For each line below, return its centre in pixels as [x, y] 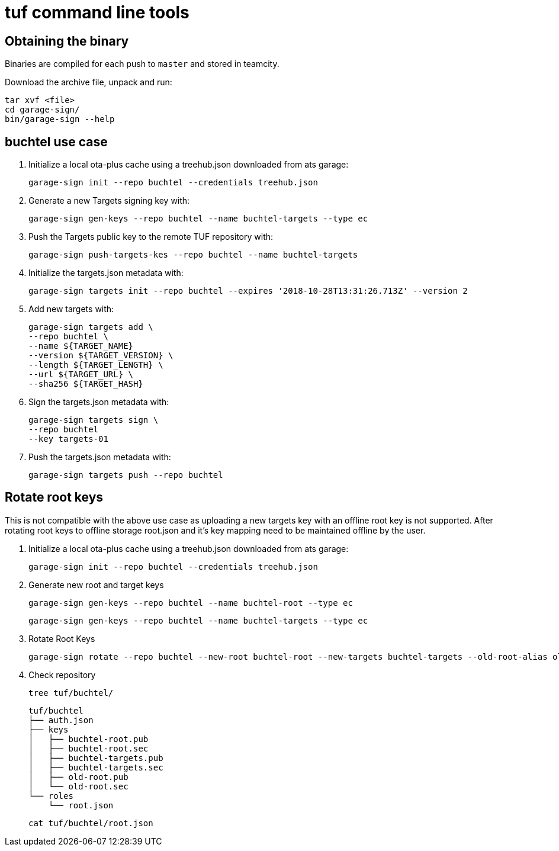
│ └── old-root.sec [78, 786]
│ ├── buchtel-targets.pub [96, 758]
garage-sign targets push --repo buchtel [126, 475]
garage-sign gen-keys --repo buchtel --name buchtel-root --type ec [191, 603]
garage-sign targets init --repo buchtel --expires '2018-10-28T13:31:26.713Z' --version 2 [248, 291]
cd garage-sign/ [42, 110]
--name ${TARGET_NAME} [81, 346]
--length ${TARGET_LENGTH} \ [96, 365]
